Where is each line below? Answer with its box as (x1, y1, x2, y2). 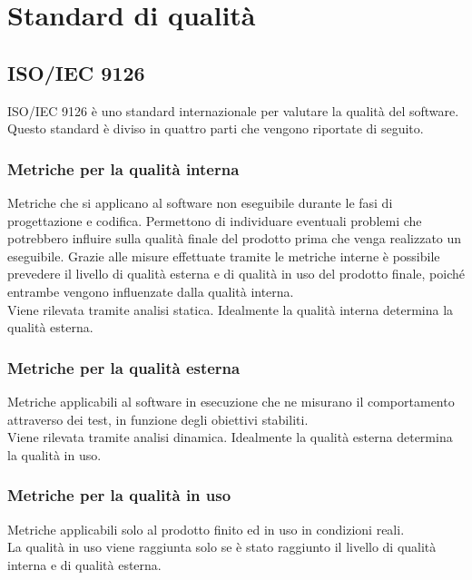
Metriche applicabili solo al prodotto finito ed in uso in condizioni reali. (7, 519, 405, 538)
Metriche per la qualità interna (7, 157, 240, 180)
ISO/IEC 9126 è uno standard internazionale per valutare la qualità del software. (7, 101, 459, 120)
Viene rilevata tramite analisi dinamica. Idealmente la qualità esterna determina (7, 428, 453, 447)
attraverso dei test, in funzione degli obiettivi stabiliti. (7, 409, 309, 428)
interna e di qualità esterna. (7, 555, 162, 574)
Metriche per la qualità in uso (7, 484, 231, 506)
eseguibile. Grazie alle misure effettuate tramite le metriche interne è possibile (7, 246, 440, 265)
